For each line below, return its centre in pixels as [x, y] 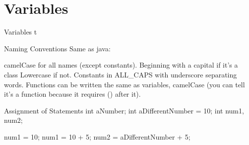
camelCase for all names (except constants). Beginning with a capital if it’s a [121, 65]
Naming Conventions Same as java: [57, 48]
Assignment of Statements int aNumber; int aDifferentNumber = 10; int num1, [124, 110]
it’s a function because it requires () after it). [72, 94]
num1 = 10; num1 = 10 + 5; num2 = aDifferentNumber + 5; [97, 136]
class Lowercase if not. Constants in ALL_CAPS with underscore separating [121, 74]
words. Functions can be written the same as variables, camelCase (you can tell [124, 84]
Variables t [21, 32]
